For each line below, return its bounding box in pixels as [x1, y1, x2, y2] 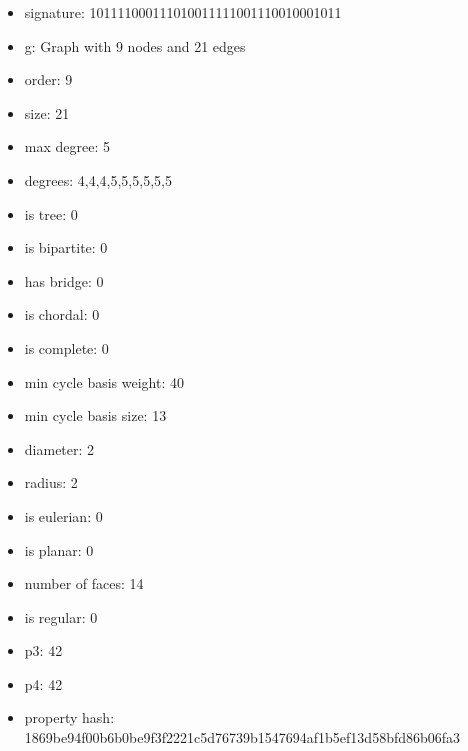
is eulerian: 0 [24, 505, 103, 526]
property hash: [24, 707, 115, 728]
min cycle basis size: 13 [24, 405, 167, 426]
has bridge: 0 [24, 270, 104, 291]
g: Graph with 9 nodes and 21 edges [24, 35, 246, 56]
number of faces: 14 [24, 573, 144, 594]
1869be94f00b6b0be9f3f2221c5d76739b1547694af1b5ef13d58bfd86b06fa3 [24, 727, 461, 748]
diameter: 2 [24, 438, 95, 459]
